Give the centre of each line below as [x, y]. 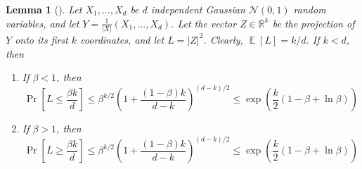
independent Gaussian [198, 9]
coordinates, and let [122, 39]
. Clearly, [223, 39]
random [310, 9]
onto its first [41, 39]
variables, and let [43, 23]
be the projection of [313, 23]
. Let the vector [204, 23]
